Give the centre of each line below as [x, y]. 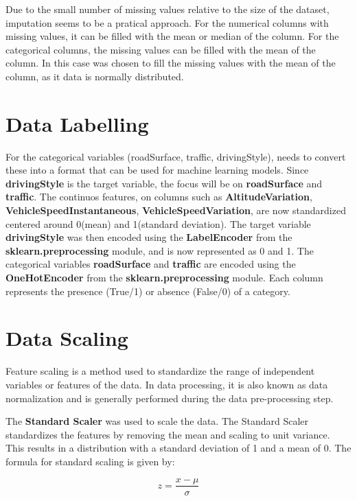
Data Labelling [77, 123]
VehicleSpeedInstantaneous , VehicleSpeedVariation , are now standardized [176, 210]
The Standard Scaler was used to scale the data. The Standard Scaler [157, 421]
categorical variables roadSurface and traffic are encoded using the [151, 264]
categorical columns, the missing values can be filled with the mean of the [161, 49]
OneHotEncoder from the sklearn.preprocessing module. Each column [164, 278]
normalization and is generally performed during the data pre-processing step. [170, 398]
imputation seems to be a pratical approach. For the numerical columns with [167, 22]
